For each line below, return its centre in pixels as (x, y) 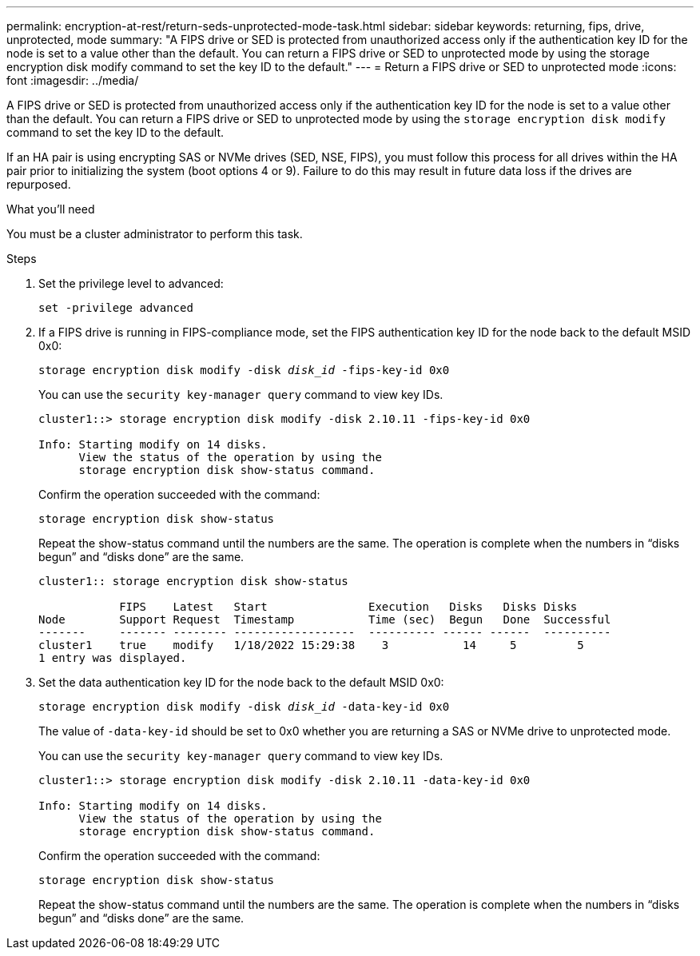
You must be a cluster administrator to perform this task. (155, 234)
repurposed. (39, 184)
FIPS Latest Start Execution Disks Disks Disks (348, 607)
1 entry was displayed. (113, 658)
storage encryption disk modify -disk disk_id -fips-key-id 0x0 (244, 370)
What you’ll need (51, 209)
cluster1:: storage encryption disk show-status (193, 581)
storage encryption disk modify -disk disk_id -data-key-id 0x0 (244, 707)
